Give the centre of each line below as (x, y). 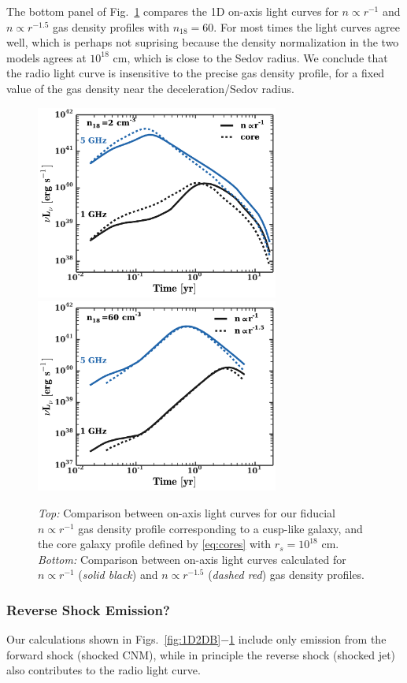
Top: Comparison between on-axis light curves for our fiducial (187, 513)
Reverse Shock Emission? (88, 609)
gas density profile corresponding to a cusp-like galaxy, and (220, 528)
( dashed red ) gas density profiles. (286, 575)
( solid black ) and (118, 575)
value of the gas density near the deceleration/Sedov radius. (150, 88)
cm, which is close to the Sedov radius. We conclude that (250, 57)
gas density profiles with (111, 26)
